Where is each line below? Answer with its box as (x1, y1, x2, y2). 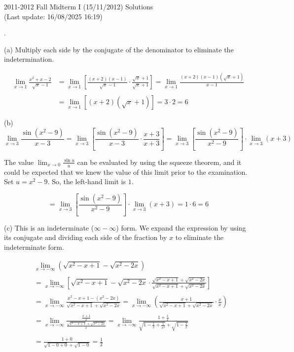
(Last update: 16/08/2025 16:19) (4, 11, 103, 21)
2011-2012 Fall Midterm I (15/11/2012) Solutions (4, 1, 153, 11)
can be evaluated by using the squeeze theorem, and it (77, 156, 242, 167)
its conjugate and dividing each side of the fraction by (4, 232, 167, 242)
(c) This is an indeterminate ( (4, 222, 94, 233)
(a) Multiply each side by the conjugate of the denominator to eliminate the (4, 44, 234, 54)
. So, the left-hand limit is (47, 176, 126, 187)
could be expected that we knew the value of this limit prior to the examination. (4, 166, 248, 177)
